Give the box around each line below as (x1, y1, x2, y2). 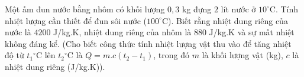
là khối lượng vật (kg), (202, 49, 283, 61)
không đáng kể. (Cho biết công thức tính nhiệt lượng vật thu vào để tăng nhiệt (5, 37, 292, 49)
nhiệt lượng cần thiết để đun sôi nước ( (5, 14, 147, 26)
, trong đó (153, 49, 189, 61)
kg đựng (182, 3, 212, 15)
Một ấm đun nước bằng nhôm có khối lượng (5, 3, 165, 15)
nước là (5, 26, 31, 38)
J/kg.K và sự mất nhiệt (209, 26, 295, 38)
